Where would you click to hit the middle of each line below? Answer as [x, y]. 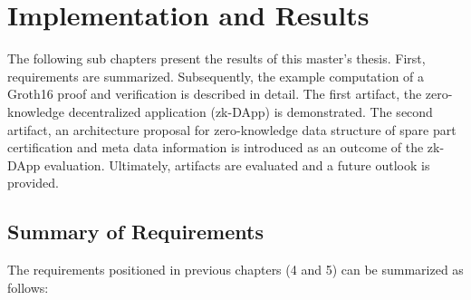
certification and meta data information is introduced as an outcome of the [216, 147]
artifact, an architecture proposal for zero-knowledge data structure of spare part [232, 129]
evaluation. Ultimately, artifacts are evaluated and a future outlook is [237, 165]
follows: [28, 287]
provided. [33, 183]
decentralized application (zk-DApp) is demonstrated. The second [250, 111]
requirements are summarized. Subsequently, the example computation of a [216, 76]
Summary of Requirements [135, 232]
